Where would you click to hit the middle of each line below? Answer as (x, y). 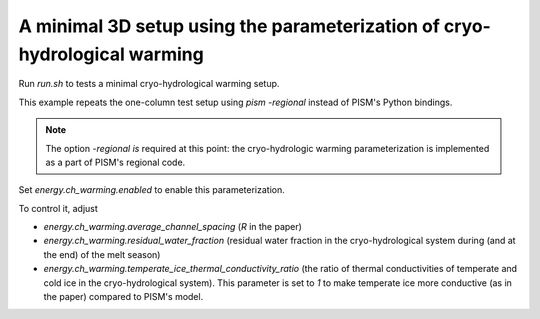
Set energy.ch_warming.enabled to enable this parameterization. (151, 190)
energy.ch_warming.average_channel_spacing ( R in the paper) (172, 227)
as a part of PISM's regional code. (115, 162)
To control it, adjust (58, 208)
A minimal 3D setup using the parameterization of (229, 26)
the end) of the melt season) (102, 254)
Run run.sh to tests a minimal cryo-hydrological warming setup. (149, 84)
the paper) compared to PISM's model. (123, 297)
